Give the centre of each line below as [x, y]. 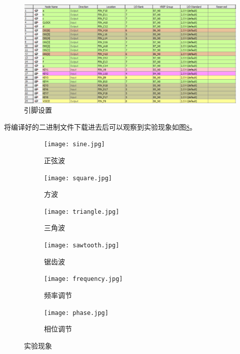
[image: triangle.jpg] [82, 212]
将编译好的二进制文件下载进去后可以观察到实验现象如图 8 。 [100, 126]
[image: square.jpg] [78, 178]
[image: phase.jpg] [76, 313]
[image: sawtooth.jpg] [82, 246]
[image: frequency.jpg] [83, 279]
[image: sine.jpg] [74, 144]
